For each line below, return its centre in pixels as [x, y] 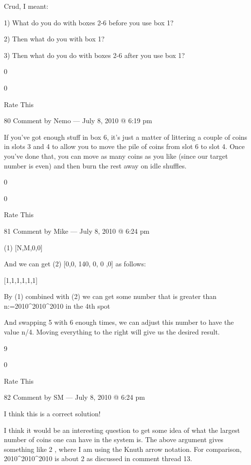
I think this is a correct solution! [52, 414]
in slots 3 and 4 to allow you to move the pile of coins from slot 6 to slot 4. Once [125, 146]
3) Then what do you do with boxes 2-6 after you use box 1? [94, 55]
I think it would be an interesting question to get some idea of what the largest [122, 430]
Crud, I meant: [26, 6]
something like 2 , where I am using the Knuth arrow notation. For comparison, [123, 449]
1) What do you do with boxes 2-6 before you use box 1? [89, 22]
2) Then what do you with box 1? [54, 39]
